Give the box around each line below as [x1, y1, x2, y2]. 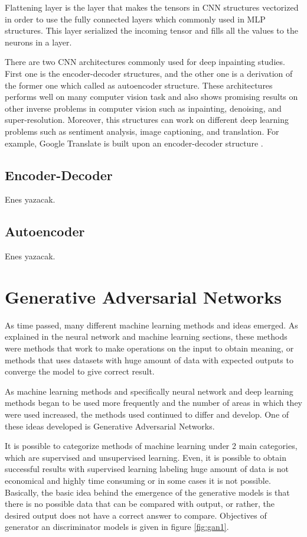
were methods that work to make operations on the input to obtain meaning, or [5, 342, 294, 354]
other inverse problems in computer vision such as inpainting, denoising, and [5, 102, 282, 114]
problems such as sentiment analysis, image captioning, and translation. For [5, 125, 279, 137]
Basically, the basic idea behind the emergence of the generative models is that [5, 486, 290, 498]
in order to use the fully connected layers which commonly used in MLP [5, 12, 266, 25]
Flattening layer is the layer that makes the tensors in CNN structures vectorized [5, 1, 299, 13]
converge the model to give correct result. [5, 365, 155, 377]
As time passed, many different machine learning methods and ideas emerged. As [5, 318, 298, 331]
